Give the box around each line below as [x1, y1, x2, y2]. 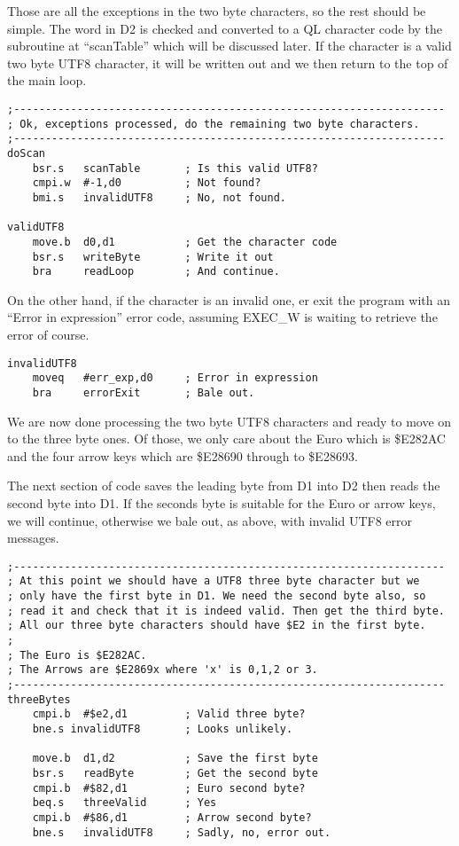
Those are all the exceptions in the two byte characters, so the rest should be [7, 2, 426, 20]
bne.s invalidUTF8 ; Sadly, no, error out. [32, 826, 331, 839]
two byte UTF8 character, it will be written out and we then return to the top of [7, 53, 448, 72]
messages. [7, 529, 59, 547]
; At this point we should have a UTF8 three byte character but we [7, 575, 420, 588]
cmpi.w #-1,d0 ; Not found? [32, 176, 261, 190]
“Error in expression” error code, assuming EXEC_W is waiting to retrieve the [7, 308, 438, 326]
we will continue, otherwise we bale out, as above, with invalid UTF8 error [7, 511, 413, 529]
